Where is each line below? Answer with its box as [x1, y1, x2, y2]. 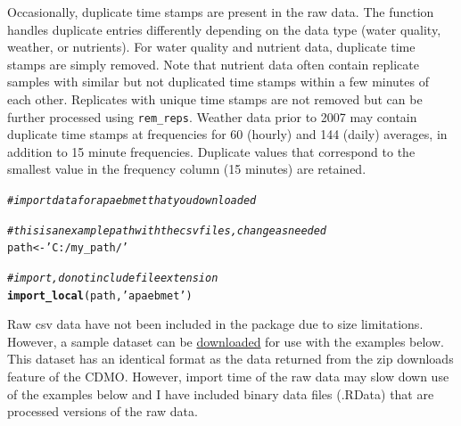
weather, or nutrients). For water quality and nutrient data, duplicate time [7, 37, 416, 56]
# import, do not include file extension [7, 271, 218, 284]
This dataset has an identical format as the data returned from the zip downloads [7, 349, 454, 368]
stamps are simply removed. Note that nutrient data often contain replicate [7, 54, 419, 73]
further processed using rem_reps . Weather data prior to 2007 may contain [7, 107, 417, 126]
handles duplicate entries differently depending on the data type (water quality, [7, 20, 441, 38]
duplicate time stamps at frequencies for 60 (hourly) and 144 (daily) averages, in [7, 125, 448, 143]
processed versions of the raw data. [7, 402, 198, 421]
